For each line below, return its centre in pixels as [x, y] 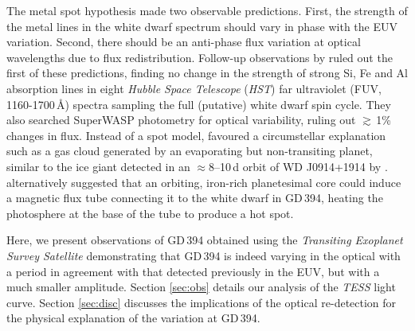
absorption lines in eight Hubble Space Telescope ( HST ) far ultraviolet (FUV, [194, 88]
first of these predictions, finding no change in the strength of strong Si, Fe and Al [207, 73]
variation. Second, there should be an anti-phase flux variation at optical [184, 42]
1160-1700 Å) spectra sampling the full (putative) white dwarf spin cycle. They [199, 104]
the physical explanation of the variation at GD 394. [133, 318]
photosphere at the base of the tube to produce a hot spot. [150, 213]
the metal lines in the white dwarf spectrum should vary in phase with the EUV [202, 26]
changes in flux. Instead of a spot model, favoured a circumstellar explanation [196, 135]
